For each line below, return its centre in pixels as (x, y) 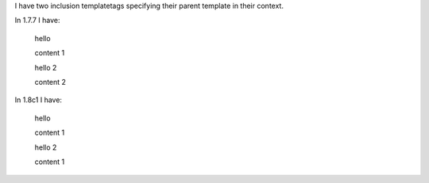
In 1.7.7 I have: (37, 21)
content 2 (50, 82)
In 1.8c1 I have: (39, 100)
